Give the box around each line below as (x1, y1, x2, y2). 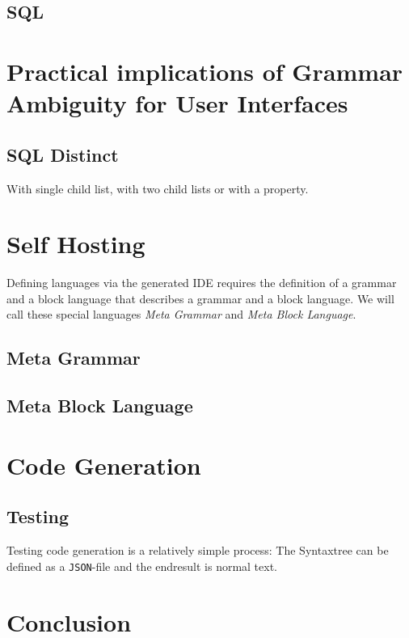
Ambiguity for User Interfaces (6, 87, 348, 120)
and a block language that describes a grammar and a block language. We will (6, 289, 394, 306)
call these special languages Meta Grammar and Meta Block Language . (6, 306, 356, 323)
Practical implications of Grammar (6, 54, 403, 87)
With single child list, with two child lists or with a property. (6, 180, 309, 196)
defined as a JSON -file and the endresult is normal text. (6, 557, 278, 574)
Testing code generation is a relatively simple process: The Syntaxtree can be (6, 542, 389, 559)
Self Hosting (6, 227, 145, 260)
